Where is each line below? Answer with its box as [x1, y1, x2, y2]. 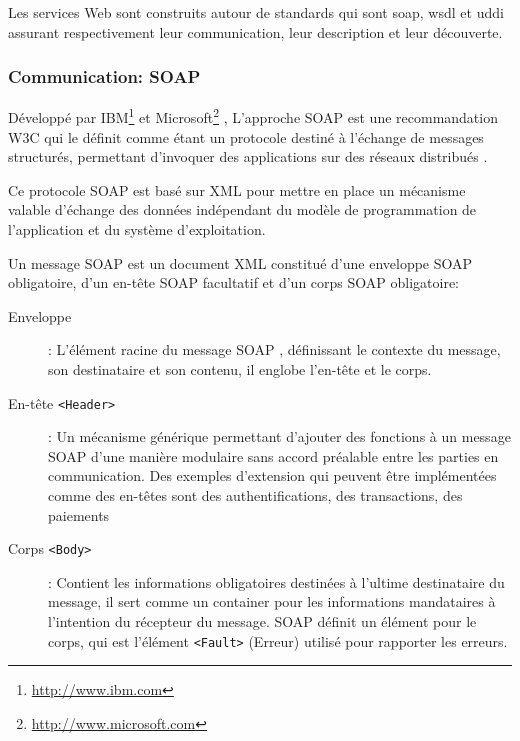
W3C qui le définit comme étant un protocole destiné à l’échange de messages [8, 126, 484, 147]
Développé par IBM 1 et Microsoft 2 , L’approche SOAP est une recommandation [8, 104, 498, 128]
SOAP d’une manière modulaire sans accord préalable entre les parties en [48, 445, 499, 466]
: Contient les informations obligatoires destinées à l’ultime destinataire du [48, 571, 505, 592]
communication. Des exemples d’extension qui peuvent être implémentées [48, 465, 497, 486]
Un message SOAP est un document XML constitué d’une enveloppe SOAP [8, 252, 473, 273]
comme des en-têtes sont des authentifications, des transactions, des [48, 485, 463, 506]
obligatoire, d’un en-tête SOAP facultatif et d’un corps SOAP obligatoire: [8, 272, 460, 293]
